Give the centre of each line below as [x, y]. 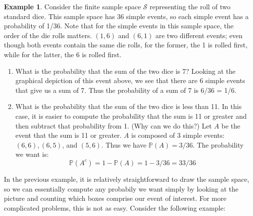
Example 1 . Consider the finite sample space [72, 6]
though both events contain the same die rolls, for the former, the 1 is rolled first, [126, 45]
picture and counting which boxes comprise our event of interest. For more [115, 198]
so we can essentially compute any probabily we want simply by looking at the [121, 188]
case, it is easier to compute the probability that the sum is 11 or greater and [131, 116]
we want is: [32, 154]
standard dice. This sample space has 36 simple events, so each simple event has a [126, 16]
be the [231, 125]
